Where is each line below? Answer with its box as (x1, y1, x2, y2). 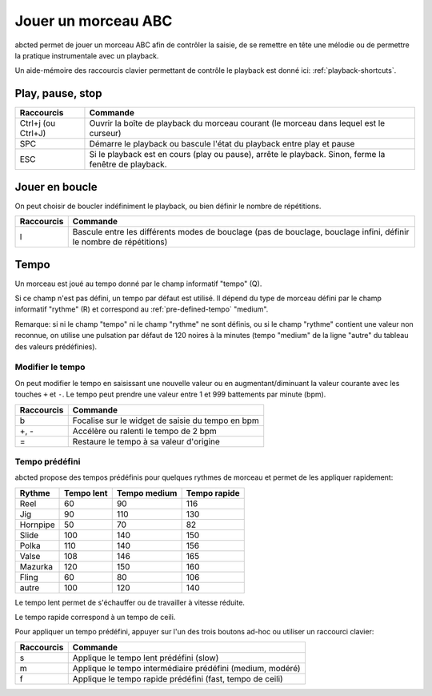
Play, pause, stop (14, 86, 102, 100)
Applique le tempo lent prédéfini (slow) (72, 652, 219, 663)
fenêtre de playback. (89, 159, 167, 170)
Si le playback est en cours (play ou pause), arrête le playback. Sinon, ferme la (89, 149, 386, 160)
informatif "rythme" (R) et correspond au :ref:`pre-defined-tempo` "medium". (14, 304, 269, 314)
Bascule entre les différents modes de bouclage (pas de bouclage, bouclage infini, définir (72, 227, 410, 238)
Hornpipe (19, 519, 55, 530)
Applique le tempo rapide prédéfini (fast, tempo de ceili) (72, 673, 283, 684)
